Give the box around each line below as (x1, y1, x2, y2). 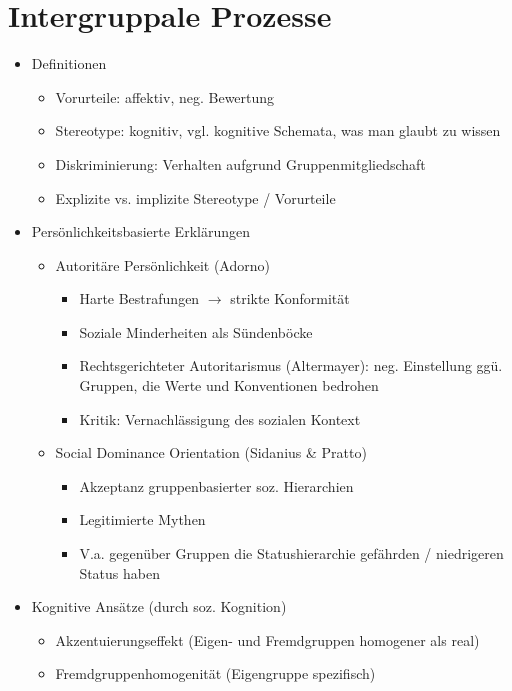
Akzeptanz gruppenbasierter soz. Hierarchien (79, 475, 354, 496)
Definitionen (31, 53, 107, 74)
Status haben (79, 562, 160, 583)
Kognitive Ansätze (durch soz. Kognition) (31, 596, 287, 617)
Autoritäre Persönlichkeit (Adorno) (55, 254, 270, 275)
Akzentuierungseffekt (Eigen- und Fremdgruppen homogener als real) (55, 629, 480, 650)
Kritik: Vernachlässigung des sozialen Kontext (79, 408, 361, 429)
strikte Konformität (230, 288, 350, 309)
